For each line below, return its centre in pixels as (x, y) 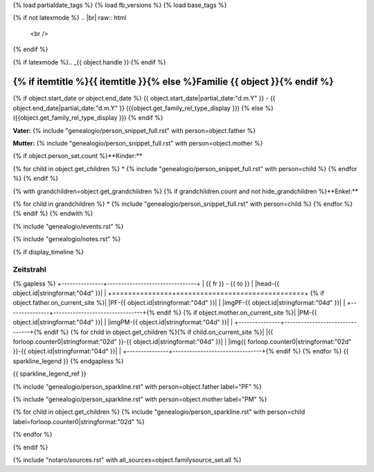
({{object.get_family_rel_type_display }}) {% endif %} (88, 118)
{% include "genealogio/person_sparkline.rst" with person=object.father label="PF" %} (137, 386)
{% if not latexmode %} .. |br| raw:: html (70, 18)
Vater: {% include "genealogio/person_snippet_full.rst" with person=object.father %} (134, 130)
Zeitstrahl (29, 270)
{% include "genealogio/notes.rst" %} (67, 239)
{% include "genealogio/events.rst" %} (68, 226)
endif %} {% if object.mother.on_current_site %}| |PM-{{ (237, 313)
